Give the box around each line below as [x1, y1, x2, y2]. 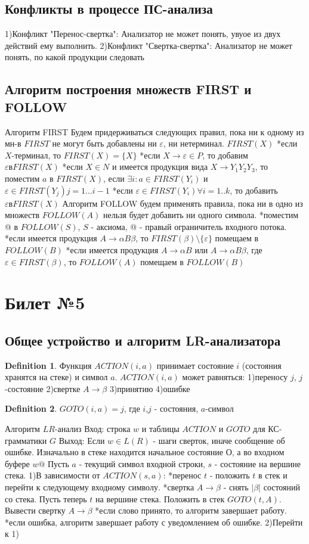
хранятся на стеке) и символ [5, 371, 108, 383]
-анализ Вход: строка [54, 422, 131, 435]
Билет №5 [5, 290, 85, 315]
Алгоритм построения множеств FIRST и [5, 80, 252, 98]
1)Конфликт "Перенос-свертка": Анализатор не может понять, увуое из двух [5, 27, 281, 40]
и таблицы [141, 422, 180, 435]
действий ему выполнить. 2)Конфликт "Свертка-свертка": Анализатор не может [5, 39, 292, 51]
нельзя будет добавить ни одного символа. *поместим [103, 209, 299, 221]
